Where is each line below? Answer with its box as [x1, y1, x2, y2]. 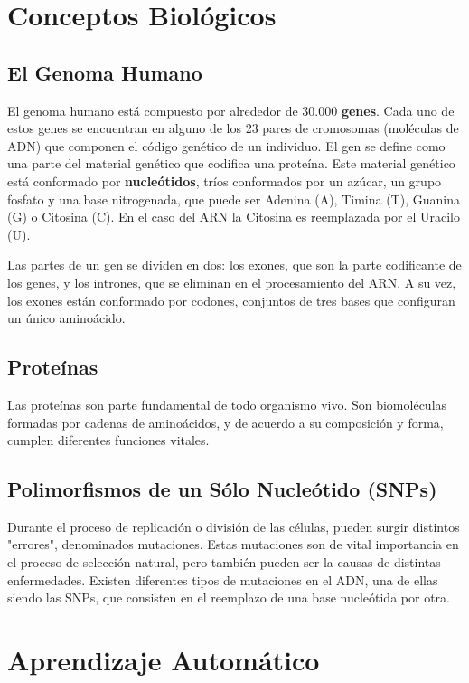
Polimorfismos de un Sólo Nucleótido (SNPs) [7, 475, 437, 503]
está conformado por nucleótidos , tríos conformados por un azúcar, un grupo [7, 171, 442, 190]
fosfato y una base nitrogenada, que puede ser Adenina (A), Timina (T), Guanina [7, 189, 460, 208]
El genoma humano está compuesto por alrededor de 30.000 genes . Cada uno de [7, 100, 455, 119]
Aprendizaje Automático [7, 641, 320, 678]
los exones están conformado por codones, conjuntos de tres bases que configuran [7, 290, 455, 309]
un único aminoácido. [7, 308, 126, 327]
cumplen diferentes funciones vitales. [7, 431, 210, 450]
